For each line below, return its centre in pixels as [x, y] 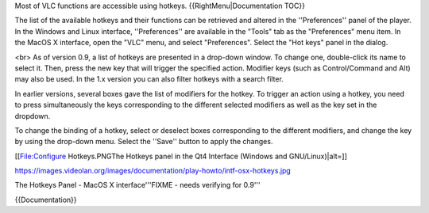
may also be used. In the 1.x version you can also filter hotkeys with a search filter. [149, 79]
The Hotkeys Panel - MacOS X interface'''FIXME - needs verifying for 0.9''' [138, 185]
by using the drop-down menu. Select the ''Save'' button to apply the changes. [144, 142]
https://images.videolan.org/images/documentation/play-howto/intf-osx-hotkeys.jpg [153, 171]
